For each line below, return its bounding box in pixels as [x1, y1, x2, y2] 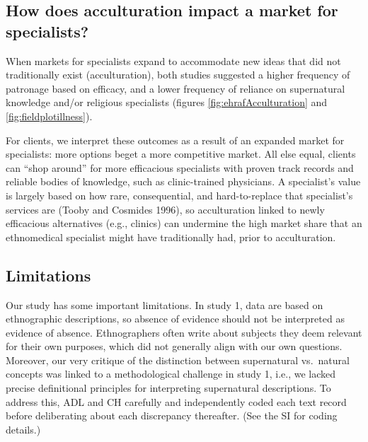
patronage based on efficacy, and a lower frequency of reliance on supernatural [6, 81, 345, 95]
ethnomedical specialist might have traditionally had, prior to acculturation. [6, 229, 336, 244]
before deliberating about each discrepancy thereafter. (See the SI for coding [6, 408, 338, 423]
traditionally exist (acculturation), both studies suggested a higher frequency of [6, 67, 350, 82]
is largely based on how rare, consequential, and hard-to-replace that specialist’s [6, 187, 353, 202]
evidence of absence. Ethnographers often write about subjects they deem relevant [6, 325, 362, 339]
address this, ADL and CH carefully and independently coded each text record [6, 394, 347, 409]
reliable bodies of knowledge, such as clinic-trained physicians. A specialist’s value [6, 174, 361, 189]
